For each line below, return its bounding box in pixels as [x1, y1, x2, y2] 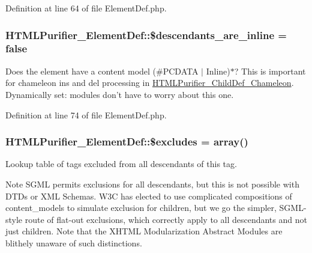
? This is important [234, 64, 306, 77]
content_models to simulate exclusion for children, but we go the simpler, [5, 201, 277, 214]
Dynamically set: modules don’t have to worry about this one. [5, 88, 234, 100]
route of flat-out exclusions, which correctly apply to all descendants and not [25, 213, 307, 225]
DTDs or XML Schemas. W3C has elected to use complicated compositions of [5, 189, 292, 202]
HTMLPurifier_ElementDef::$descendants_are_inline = [5, 27, 287, 42]
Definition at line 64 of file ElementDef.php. [5, 2, 167, 14]
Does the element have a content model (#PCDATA [5, 64, 199, 77]
